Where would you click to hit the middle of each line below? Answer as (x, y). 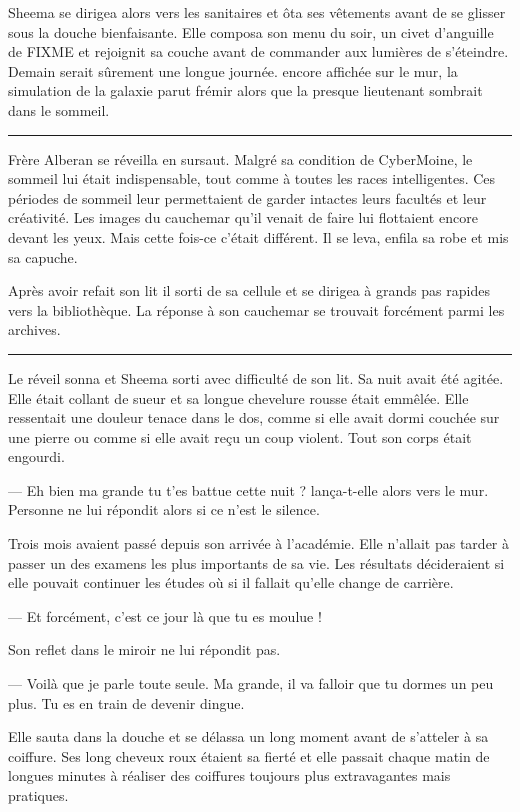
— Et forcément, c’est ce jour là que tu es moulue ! (165, 615)
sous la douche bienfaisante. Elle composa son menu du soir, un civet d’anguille (251, 31)
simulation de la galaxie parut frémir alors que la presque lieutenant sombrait (245, 90)
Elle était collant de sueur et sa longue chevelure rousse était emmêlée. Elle (238, 397)
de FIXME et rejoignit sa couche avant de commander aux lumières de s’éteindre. (258, 51)
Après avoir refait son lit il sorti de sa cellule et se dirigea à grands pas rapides (249, 290)
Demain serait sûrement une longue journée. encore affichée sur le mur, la (233, 70)
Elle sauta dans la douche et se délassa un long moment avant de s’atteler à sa (248, 736)
